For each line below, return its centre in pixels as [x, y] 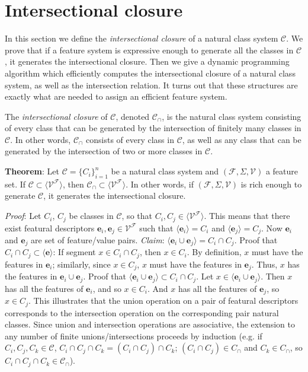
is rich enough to [271, 184]
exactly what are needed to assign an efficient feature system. [116, 96]
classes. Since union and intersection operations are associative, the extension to [150, 324]
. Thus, [264, 264]
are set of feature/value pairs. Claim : [98, 239]
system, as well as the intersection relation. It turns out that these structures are [151, 85]
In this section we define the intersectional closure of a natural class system [142, 38]
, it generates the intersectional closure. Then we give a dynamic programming [147, 61]
